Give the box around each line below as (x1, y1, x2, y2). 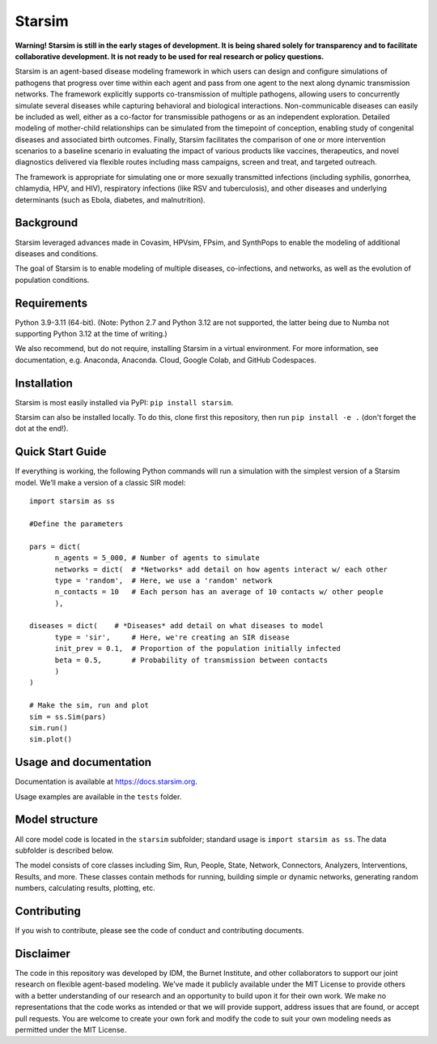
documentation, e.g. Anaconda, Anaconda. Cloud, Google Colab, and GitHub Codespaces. (15, 355, 317, 365)
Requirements (15, 296, 88, 310)
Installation (15, 376, 73, 390)
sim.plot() (29, 734, 73, 744)
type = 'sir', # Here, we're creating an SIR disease (54, 632, 291, 642)
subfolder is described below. (15, 845, 114, 855)
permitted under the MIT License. (15, 1025, 127, 1034)
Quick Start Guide (15, 445, 107, 459)
